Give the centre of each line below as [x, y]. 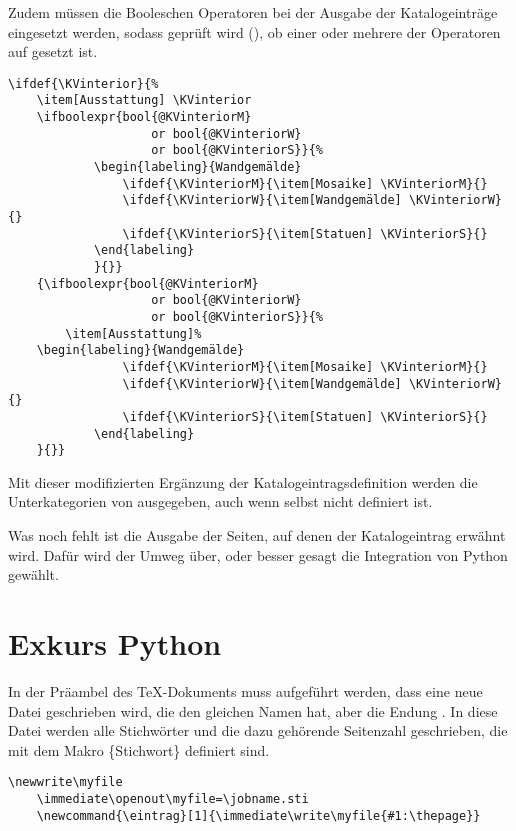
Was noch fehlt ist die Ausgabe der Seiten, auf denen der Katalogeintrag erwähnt [257, 535]
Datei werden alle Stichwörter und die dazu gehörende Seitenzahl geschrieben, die [258, 730]
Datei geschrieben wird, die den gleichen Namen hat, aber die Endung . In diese [253, 710]
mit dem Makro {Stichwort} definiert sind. [139, 749]
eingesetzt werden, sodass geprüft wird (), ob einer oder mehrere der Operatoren [254, 31]
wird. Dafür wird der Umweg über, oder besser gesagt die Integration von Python [258, 554]
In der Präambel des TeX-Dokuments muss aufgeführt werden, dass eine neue [245, 690]
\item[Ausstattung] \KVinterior [144, 100]
